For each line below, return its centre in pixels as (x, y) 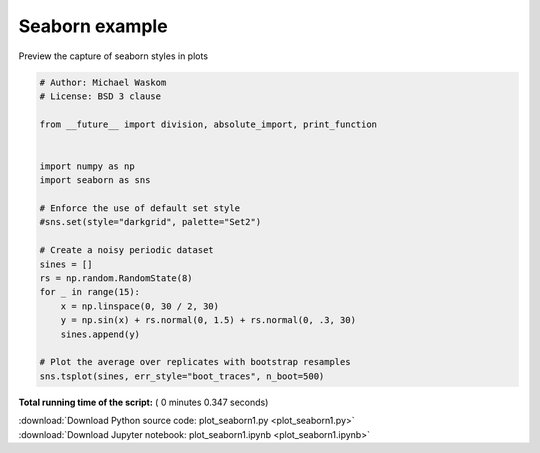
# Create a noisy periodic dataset (126, 250)
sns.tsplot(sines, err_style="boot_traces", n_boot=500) (182, 376)
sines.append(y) (100, 334)
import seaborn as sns (95, 180)
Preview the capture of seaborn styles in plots (113, 56)
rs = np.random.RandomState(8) (116, 278)
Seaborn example (93, 26)
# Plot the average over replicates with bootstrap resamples (195, 362)
